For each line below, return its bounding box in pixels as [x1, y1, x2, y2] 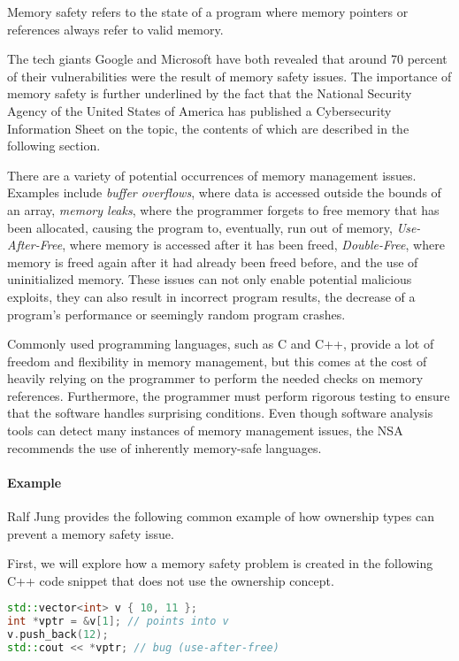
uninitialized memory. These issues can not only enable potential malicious [7, 270, 412, 288]
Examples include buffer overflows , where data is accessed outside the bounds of [7, 183, 441, 202]
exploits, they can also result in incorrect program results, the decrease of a [7, 287, 416, 305]
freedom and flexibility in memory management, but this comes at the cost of [7, 351, 427, 370]
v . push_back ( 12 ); [7, 628, 109, 642]
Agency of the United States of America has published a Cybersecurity [7, 101, 392, 119]
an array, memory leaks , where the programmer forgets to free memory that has [7, 200, 440, 219]
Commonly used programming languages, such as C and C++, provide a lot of [7, 334, 434, 353]
